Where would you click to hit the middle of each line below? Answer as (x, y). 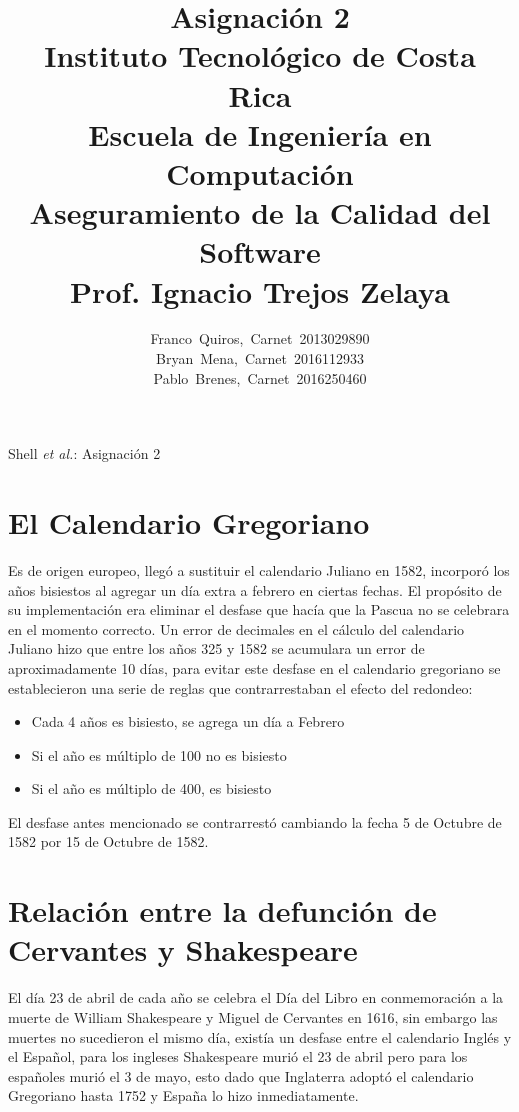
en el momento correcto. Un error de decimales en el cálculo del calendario (236, 628)
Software (260, 251)
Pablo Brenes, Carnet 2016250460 (260, 377)
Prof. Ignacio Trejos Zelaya (260, 290)
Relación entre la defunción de (222, 910)
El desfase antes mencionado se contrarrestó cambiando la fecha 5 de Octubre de (255, 821)
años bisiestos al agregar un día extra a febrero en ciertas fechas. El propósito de (255, 589)
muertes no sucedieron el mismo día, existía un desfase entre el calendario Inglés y (260, 1036)
